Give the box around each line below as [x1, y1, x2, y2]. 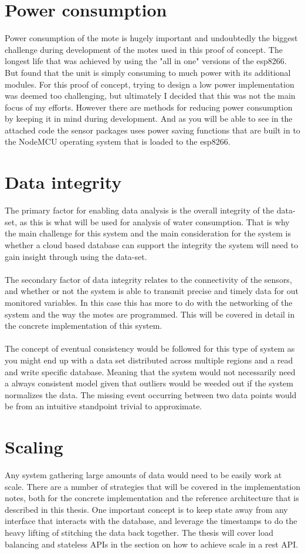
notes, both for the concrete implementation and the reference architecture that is [5, 492, 299, 504]
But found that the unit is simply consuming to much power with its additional [5, 66, 291, 78]
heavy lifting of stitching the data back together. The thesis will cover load [5, 526, 274, 538]
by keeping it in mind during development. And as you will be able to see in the [5, 112, 293, 125]
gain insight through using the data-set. [5, 250, 147, 262]
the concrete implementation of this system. [5, 319, 162, 332]
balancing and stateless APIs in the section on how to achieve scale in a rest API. [5, 538, 299, 550]
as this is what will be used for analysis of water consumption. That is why [19, 215, 290, 228]
